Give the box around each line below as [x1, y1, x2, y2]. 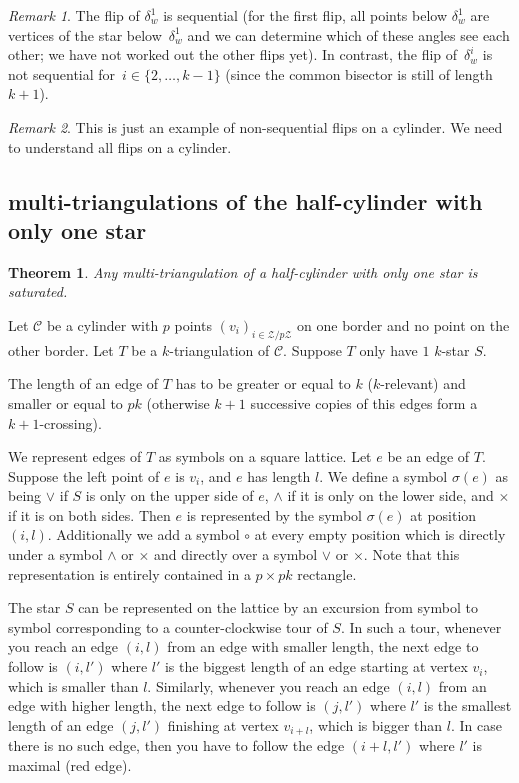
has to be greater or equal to [175, 373, 351, 394]
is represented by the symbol [186, 504, 362, 525]
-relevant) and [380, 373, 466, 394]
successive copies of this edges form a [250, 392, 478, 413]
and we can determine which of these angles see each [187, 24, 510, 45]
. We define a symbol [319, 465, 448, 486]
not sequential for [8, 63, 116, 84]
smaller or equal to [8, 392, 123, 413]
